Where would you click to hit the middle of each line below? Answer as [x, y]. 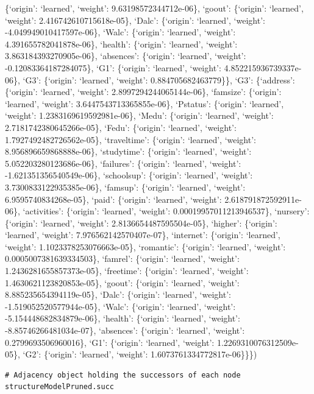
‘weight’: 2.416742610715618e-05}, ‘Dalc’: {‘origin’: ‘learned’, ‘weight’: [135, 20]
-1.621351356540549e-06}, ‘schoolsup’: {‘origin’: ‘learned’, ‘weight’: [129, 175]
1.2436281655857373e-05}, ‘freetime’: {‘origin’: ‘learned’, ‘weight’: [127, 271]
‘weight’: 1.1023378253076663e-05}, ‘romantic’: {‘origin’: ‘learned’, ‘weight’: [145, 246]
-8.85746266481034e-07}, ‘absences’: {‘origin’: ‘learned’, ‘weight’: [125, 330]
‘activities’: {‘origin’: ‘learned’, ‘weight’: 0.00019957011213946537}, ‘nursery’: [166, 211]
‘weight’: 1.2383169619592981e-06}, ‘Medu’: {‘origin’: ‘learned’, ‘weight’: [139, 115]
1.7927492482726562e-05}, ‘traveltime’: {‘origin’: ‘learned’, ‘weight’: [130, 139]
